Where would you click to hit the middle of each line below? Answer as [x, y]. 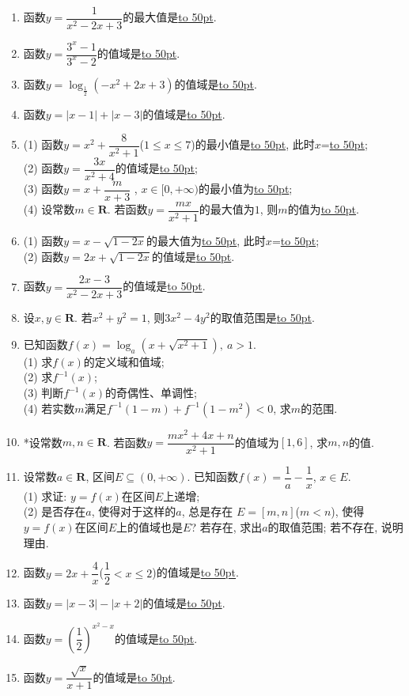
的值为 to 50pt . [323, 209]
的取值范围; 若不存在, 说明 [335, 527]
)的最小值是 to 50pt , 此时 [253, 144]
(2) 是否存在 [55, 511]
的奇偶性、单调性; [151, 393]
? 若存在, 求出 [227, 527]
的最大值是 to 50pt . [170, 17]
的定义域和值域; [124, 361]
